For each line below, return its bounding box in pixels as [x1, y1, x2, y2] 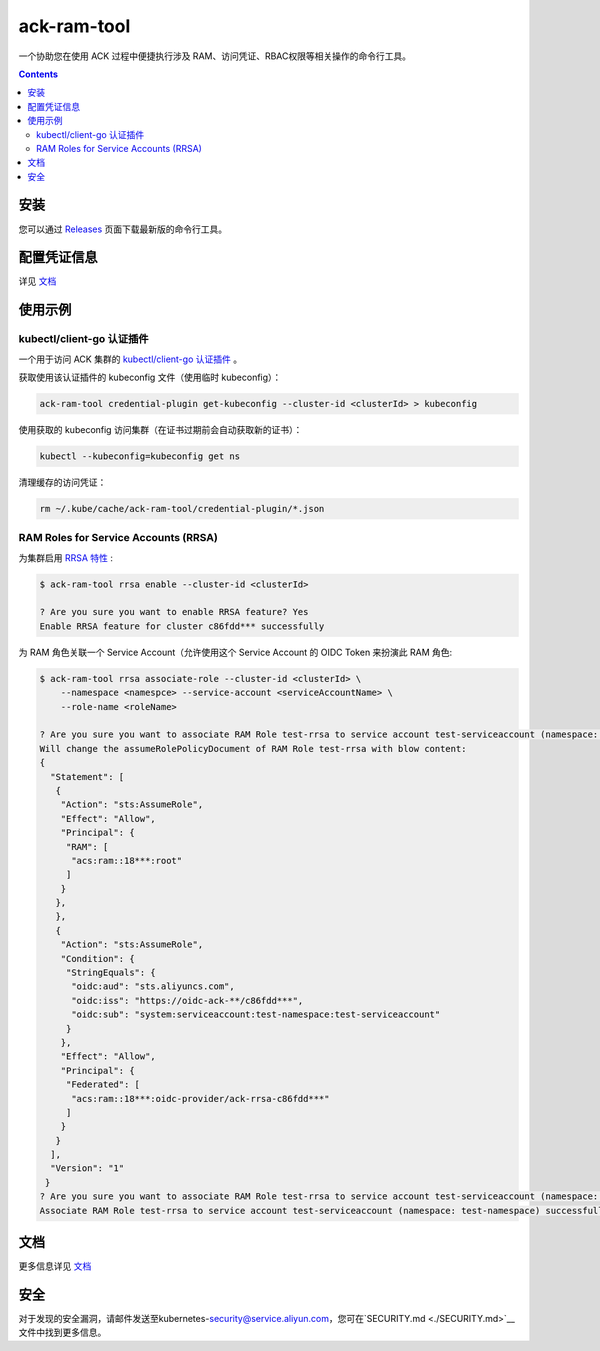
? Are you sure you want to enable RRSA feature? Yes [39, 606, 309, 618]
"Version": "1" [50, 1163, 125, 1174]
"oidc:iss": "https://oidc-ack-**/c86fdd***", [71, 995, 304, 1006]
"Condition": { [60, 953, 135, 964]
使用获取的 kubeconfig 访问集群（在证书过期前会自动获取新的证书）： [18, 424, 303, 435]
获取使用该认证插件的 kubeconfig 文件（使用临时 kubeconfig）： [18, 371, 282, 384]
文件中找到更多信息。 [18, 1326, 107, 1339]
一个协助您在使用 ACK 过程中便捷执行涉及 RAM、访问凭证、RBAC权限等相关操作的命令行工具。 [18, 50, 412, 62]
